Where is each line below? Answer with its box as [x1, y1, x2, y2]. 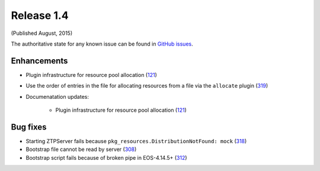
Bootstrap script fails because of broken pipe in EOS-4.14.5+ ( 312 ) [25, 154, 187, 161]
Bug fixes [11, 122, 47, 132]
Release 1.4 [11, 9, 69, 22]
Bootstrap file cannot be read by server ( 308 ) [25, 146, 137, 153]
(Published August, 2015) [11, 30, 73, 37]
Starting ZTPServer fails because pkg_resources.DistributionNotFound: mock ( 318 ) [25, 137, 247, 144]
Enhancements [11, 56, 68, 66]
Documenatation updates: [25, 93, 89, 100]
